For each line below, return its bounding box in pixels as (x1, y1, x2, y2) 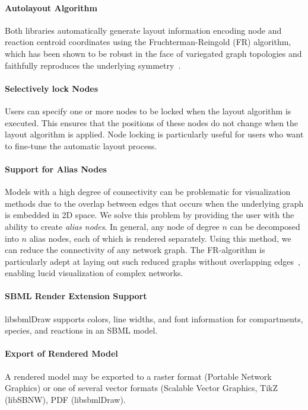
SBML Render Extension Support (5, 290, 147, 302)
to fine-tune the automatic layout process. (5, 139, 157, 152)
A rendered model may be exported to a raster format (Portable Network (5, 370, 272, 382)
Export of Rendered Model (5, 347, 118, 360)
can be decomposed (230, 220, 300, 232)
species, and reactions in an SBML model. (5, 324, 158, 337)
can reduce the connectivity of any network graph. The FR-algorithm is (5, 244, 265, 256)
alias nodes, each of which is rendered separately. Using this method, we (29, 232, 291, 244)
